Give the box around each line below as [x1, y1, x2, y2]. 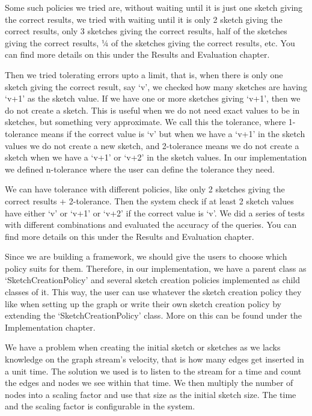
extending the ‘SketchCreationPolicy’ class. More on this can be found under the [5, 309, 302, 322]
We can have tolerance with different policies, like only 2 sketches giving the [5, 183, 285, 195]
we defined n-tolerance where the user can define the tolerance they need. [5, 162, 275, 175]
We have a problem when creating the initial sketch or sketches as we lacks [5, 341, 281, 353]
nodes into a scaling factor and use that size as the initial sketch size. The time [5, 388, 296, 400]
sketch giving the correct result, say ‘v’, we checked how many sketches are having [5, 80, 307, 93]
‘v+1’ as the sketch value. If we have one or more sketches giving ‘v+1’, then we [5, 92, 301, 105]
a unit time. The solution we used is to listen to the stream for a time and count [5, 364, 302, 377]
